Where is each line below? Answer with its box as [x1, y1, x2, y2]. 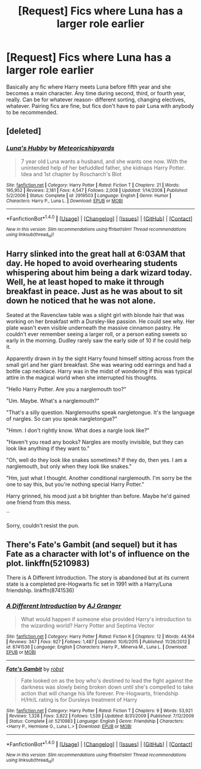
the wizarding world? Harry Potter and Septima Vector [20, 622, 154, 629]
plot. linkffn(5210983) [6, 558, 90, 568]
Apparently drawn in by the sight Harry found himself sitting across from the [6, 355, 194, 362]
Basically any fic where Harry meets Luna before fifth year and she [6, 83, 171, 91]
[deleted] [6, 126, 42, 136]
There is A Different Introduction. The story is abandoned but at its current [6, 574, 190, 581]
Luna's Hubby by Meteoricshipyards [6, 144, 115, 152]
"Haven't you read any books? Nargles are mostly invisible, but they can [6, 439, 184, 446]
